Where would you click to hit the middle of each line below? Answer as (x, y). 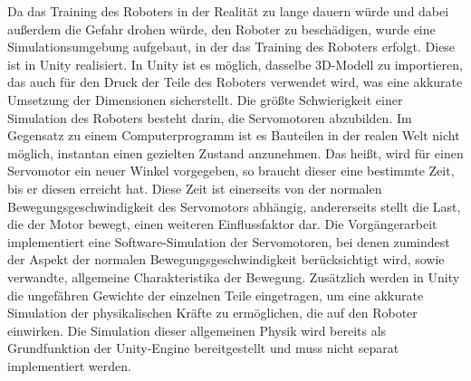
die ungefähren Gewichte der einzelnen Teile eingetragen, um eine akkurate (216, 295)
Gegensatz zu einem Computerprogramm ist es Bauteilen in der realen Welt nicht (234, 135)
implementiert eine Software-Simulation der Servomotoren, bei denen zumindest (229, 241)
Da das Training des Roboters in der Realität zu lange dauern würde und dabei (228, 11)
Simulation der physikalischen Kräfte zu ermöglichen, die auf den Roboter (212, 313)
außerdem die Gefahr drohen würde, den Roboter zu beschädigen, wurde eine (221, 29)
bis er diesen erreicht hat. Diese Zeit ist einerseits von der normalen (195, 188)
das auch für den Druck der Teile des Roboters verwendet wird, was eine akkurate (235, 82)
